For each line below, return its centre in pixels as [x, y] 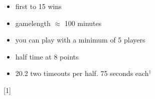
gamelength [33, 23]
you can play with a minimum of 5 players [80, 40]
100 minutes [83, 23]
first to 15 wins [38, 6]
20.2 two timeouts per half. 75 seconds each [82, 73]
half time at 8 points [47, 56]
